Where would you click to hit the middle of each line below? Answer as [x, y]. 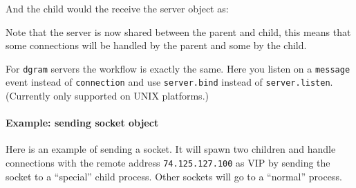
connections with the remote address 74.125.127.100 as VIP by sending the [168, 163]
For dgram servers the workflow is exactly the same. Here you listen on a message [178, 68]
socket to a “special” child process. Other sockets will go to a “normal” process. [174, 176]
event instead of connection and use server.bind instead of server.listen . [169, 82]
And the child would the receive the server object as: [117, 8]
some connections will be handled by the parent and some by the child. [156, 45]
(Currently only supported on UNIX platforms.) [107, 96]
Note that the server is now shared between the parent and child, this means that [178, 31]
